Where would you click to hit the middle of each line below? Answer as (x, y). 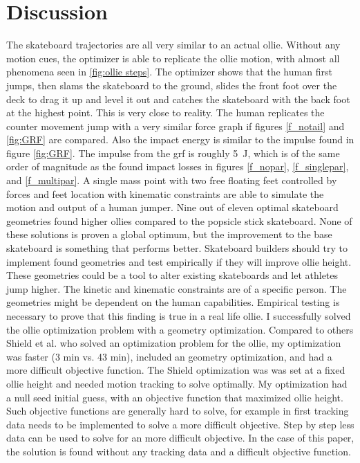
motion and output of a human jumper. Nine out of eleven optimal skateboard (172, 207)
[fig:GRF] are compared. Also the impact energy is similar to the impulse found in (180, 139)
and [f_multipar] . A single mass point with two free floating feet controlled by (172, 180)
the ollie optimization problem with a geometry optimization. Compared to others (180, 329)
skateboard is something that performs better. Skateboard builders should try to (177, 248)
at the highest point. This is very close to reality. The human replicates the (165, 112)
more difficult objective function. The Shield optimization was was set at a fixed (176, 370)
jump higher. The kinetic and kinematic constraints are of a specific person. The (177, 288)
